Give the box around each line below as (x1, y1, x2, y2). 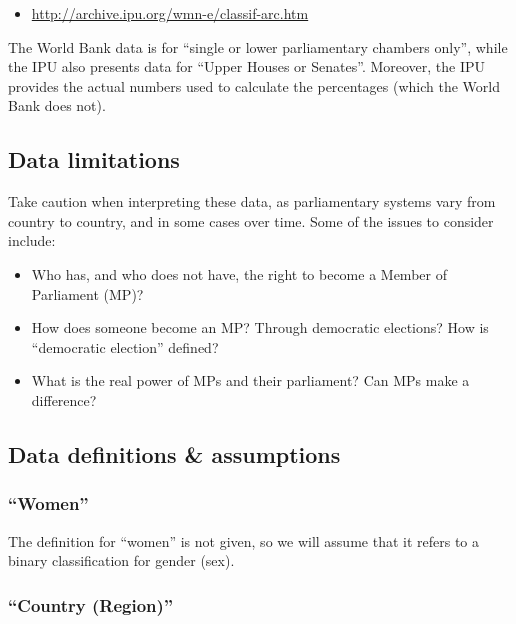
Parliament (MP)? (31, 283, 144, 304)
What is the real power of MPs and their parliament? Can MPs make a (31, 370, 470, 391)
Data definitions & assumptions (8, 438, 341, 469)
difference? (31, 389, 97, 410)
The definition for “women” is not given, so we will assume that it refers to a (8, 530, 480, 551)
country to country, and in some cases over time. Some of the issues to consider (8, 210, 494, 231)
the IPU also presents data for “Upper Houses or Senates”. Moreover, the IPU (8, 56, 486, 77)
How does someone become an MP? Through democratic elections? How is (31, 317, 489, 338)
